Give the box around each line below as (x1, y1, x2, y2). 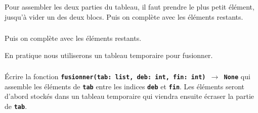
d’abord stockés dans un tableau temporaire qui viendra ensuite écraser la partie (5, 91, 254, 101)
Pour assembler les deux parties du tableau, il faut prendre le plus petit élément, (5, 1, 254, 12)
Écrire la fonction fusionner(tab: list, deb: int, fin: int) (5, 71, 206, 82)
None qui (224, 71, 250, 82)
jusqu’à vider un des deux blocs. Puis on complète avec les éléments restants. (5, 11, 243, 22)
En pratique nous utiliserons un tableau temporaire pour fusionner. (5, 49, 213, 60)
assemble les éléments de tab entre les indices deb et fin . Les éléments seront (5, 81, 245, 91)
